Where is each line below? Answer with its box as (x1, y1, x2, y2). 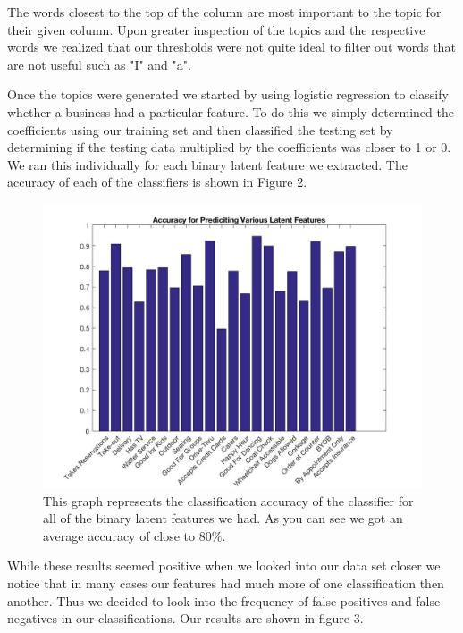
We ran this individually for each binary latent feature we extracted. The (7, 155, 408, 173)
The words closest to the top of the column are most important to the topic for (7, 3, 442, 21)
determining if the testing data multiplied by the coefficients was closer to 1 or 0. (7, 138, 451, 156)
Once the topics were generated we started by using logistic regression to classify (7, 85, 449, 104)
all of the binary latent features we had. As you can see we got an (43, 509, 403, 527)
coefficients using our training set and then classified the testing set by (7, 120, 393, 139)
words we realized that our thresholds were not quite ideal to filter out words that (7, 38, 456, 56)
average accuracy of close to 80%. (43, 526, 226, 544)
